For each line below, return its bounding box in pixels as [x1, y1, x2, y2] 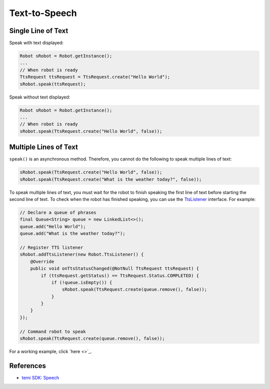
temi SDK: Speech [21, 374, 59, 380]
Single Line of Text [9, 26, 68, 35]
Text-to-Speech [9, 7, 77, 18]
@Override [30, 258, 54, 264]
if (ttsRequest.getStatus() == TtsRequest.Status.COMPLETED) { [40, 272, 199, 278]
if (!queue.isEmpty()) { [51, 279, 112, 285]
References [9, 361, 46, 370]
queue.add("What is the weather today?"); [19, 230, 125, 236]
